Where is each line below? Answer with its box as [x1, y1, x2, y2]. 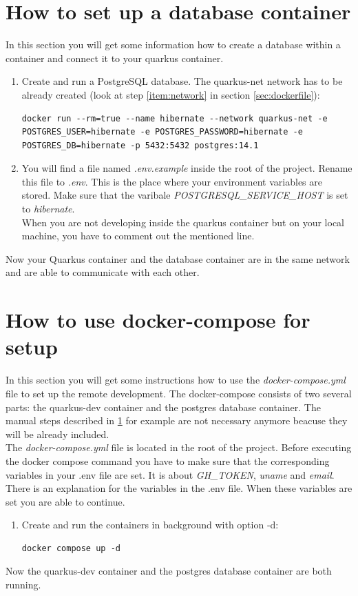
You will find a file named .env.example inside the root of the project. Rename [21, 161, 352, 175]
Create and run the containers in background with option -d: [21, 517, 279, 532]
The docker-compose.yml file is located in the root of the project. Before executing [6, 440, 352, 455]
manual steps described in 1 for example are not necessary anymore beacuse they [6, 413, 348, 428]
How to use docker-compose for [6, 306, 310, 334]
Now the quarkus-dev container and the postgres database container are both [6, 564, 332, 578]
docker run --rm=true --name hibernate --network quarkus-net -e [21, 113, 328, 123]
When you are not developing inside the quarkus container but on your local [21, 215, 344, 229]
